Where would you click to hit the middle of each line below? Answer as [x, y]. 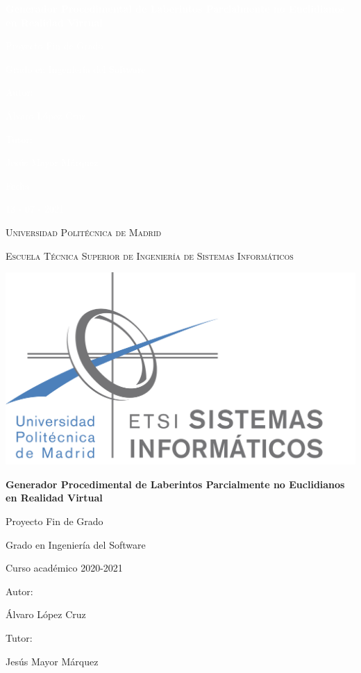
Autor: [19, 591]
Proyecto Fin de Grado [54, 521]
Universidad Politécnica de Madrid [84, 232]
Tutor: [19, 637]
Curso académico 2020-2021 [64, 568]
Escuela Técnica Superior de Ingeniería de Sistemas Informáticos [150, 255]
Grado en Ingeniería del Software [76, 544]
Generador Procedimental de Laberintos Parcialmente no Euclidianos [175, 484]
